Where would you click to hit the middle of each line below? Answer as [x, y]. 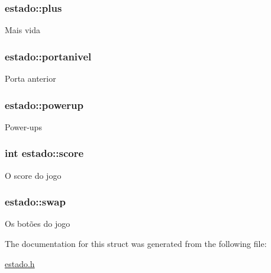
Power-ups [23, 126]
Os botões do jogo [38, 224]
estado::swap [35, 202]
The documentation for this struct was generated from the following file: [136, 244]
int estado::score [44, 153]
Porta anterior [30, 78]
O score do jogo [33, 175]
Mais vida [22, 30]
